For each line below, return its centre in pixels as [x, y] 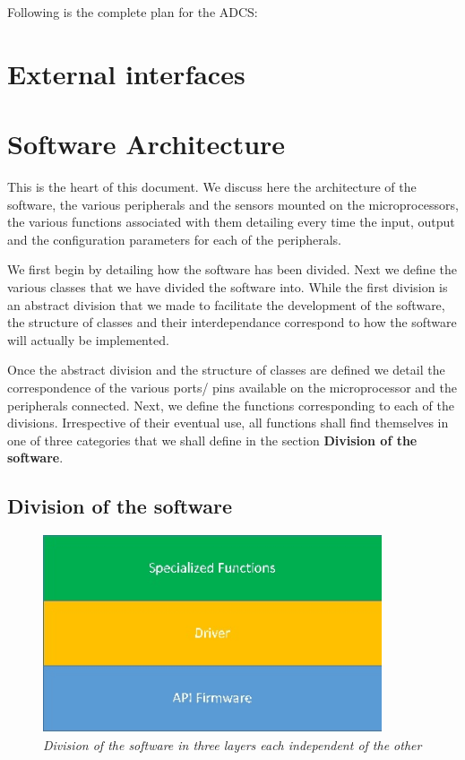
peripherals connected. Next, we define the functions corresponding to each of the [231, 405]
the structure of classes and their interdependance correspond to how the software [232, 322]
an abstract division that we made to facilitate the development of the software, [226, 304]
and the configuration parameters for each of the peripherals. [174, 239]
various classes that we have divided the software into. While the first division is [228, 287]
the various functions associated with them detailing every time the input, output [231, 222]
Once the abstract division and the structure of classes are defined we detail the [226, 370]
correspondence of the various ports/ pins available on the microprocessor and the [232, 388]
